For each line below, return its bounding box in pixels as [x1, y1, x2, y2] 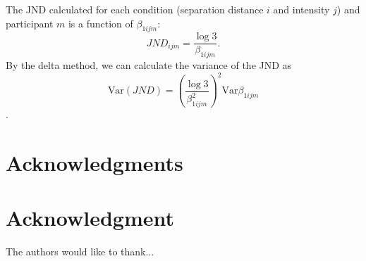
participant [6, 15, 54, 30]
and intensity [273, 2, 330, 16]
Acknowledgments [6, 148, 183, 177]
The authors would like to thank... [6, 243, 154, 258]
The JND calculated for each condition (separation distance [6, 2, 264, 16]
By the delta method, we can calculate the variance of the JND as [6, 58, 292, 72]
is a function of [68, 15, 133, 30]
